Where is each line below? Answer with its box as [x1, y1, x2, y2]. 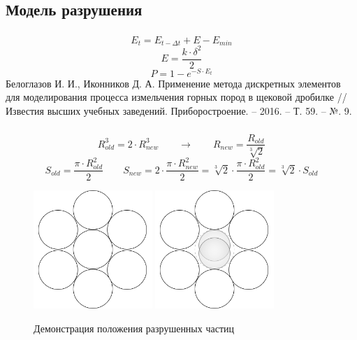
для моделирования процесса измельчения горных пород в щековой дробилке [6, 90, 335, 104]
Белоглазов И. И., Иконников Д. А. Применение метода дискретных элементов [6, 76, 341, 90]
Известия [6, 103, 44, 118]
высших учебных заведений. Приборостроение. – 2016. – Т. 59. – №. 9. [47, 103, 352, 118]
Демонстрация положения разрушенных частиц [34, 320, 234, 335]
